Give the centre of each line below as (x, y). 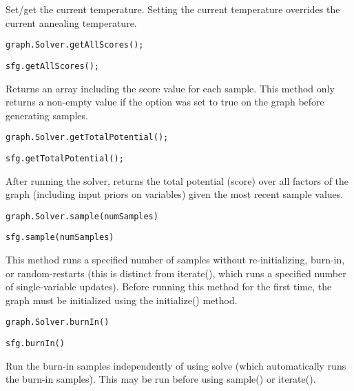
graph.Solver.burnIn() (58, 322)
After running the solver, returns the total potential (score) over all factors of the (177, 180)
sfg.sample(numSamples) (60, 238)
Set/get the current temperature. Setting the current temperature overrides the (173, 9)
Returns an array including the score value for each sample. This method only (170, 88)
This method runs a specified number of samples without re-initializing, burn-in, (175, 260)
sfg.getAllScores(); (53, 66)
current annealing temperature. (71, 22)
